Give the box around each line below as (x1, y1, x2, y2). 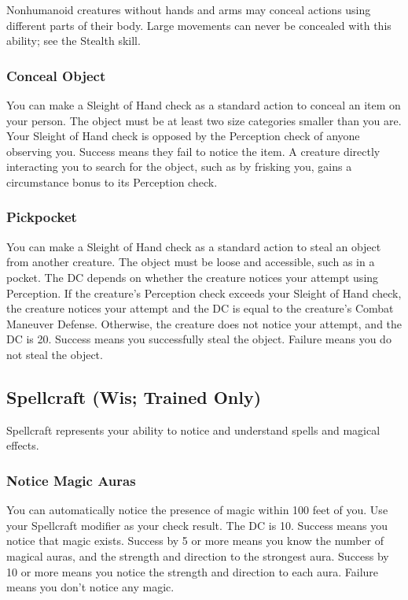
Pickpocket (6, 207, 77, 227)
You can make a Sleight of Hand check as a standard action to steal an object (6, 238, 381, 254)
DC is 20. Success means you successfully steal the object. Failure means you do (6, 331, 391, 347)
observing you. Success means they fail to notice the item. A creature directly (6, 143, 380, 159)
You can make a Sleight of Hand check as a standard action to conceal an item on (6, 97, 401, 113)
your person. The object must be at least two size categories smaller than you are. (6, 112, 402, 128)
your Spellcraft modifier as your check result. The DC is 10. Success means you (6, 517, 388, 533)
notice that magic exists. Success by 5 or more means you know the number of (6, 532, 384, 549)
